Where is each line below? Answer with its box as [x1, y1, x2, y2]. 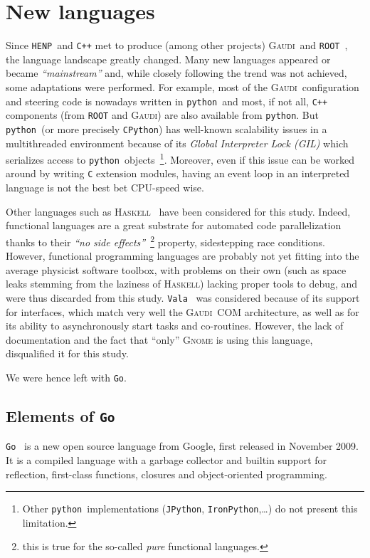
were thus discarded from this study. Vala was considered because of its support [6, 290, 360, 305]
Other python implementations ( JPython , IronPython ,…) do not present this [22, 501, 358, 516]
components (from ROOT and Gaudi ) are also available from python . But [6, 107, 319, 122]
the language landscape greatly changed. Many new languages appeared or [6, 51, 331, 66]
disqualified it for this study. [6, 346, 129, 361]
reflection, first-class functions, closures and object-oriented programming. [6, 466, 327, 481]
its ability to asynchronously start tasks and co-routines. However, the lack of [6, 318, 344, 333]
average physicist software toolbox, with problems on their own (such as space [6, 262, 347, 277]
